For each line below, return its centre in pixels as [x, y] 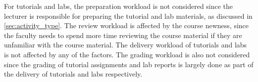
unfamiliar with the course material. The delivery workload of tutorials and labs [126, 45]
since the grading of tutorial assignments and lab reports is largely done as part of [129, 64]
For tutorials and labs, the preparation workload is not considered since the [119, 6]
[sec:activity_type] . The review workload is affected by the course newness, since [127, 25]
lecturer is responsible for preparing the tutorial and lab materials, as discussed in [128, 16]
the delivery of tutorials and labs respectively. [73, 74]
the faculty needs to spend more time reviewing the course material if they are [123, 35]
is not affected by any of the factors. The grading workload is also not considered [127, 54]
